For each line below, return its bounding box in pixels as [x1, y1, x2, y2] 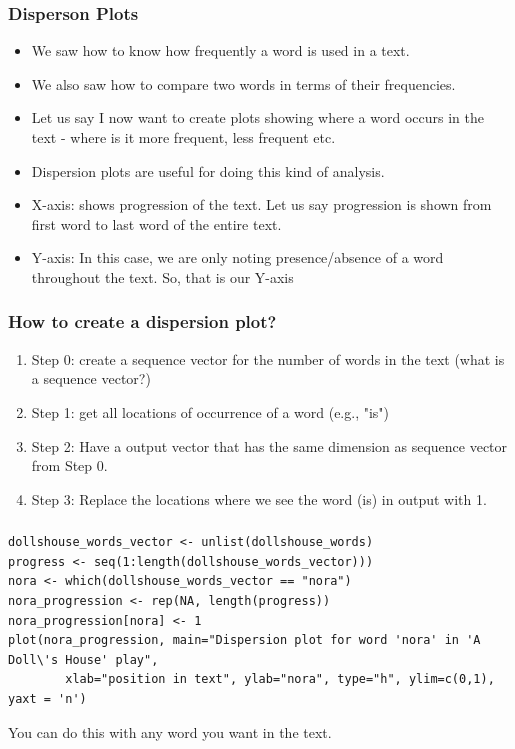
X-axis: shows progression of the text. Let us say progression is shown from [31, 194, 492, 215]
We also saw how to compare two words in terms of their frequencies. [31, 73, 456, 94]
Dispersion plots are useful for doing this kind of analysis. [31, 160, 385, 181]
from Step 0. [31, 455, 108, 476]
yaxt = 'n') [8, 692, 87, 707]
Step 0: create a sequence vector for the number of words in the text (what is [31, 348, 505, 369]
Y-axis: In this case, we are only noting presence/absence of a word [31, 247, 444, 268]
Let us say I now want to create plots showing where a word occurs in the [31, 107, 484, 128]
